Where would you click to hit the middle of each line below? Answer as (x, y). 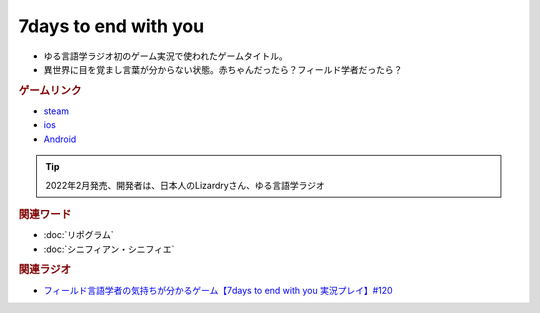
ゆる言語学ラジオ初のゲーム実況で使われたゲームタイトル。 (166, 56)
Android (60, 139)
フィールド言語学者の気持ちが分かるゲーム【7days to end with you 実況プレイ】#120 (218, 290)
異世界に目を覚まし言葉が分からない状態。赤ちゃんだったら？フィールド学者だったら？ (223, 69)
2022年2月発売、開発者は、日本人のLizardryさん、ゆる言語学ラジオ (185, 185)
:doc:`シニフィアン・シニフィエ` (109, 249)
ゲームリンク (50, 90)
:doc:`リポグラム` (78, 235)
